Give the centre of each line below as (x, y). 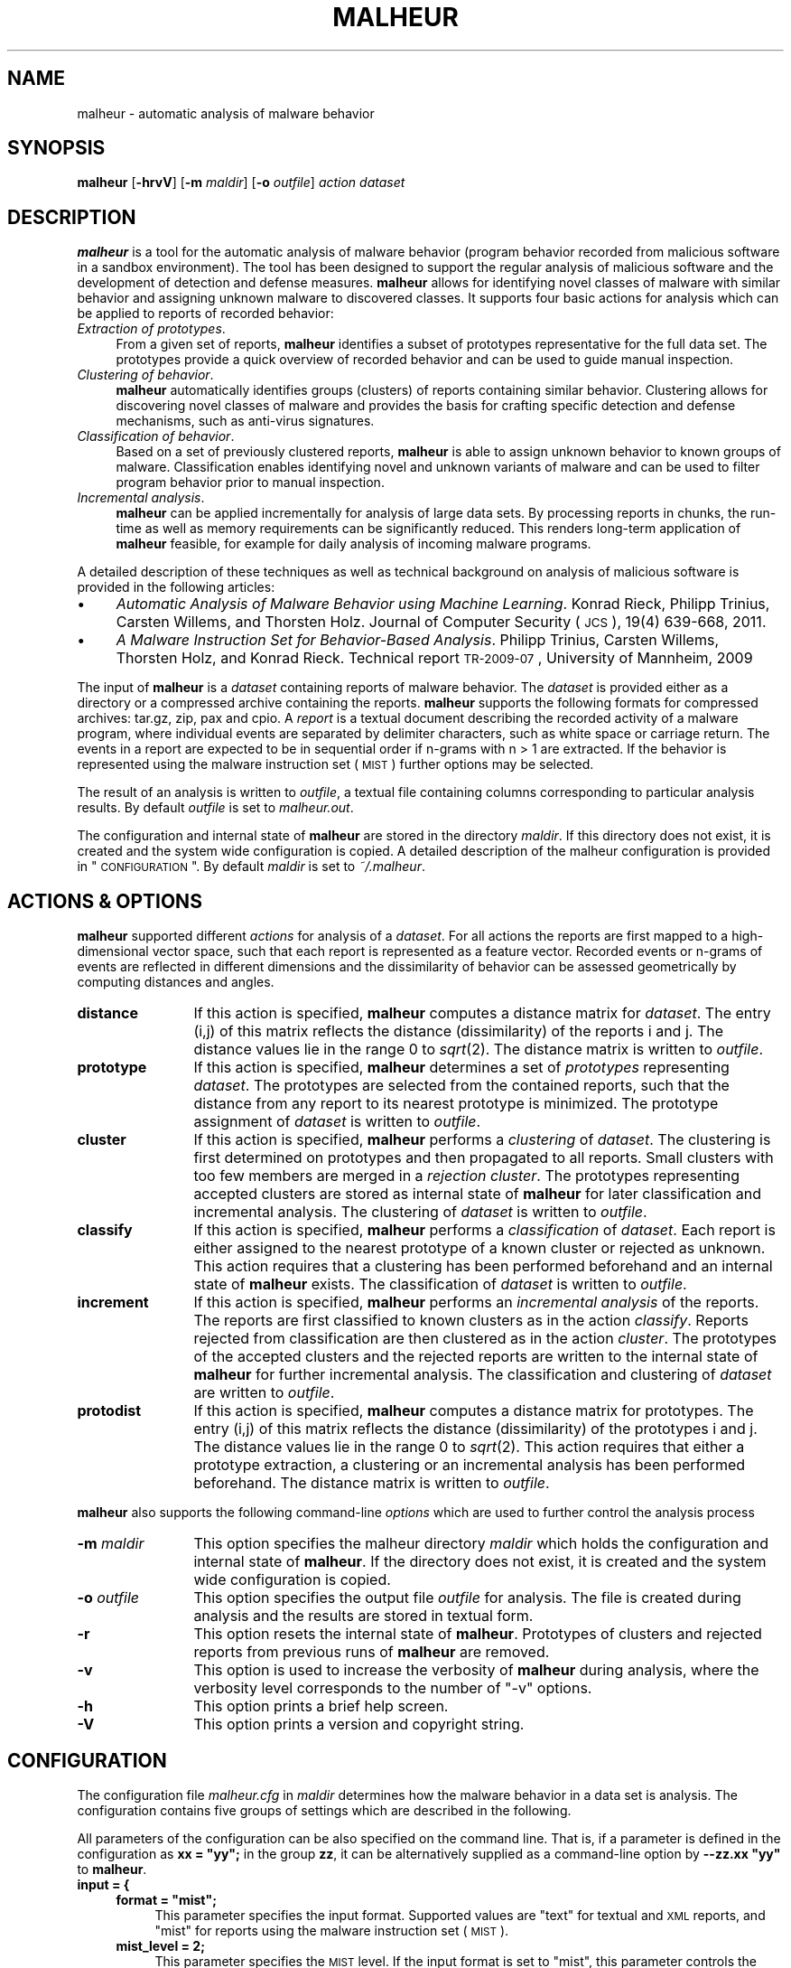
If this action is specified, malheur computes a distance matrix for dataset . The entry (482, 1013)
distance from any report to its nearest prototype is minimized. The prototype (456, 1104)
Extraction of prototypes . (151, 329)
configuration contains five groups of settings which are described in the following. (324, 1810)
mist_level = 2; (160, 1945)
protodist (109, 1411)
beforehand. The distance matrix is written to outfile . (372, 1483)
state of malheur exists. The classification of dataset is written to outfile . (440, 1284)
